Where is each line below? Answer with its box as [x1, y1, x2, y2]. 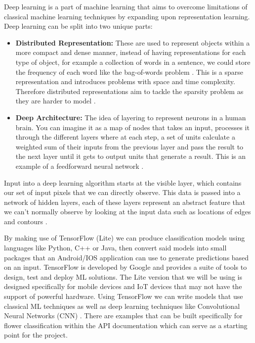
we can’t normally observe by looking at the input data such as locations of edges [4, 206, 251, 217]
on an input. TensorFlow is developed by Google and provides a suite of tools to [4, 262, 247, 272]
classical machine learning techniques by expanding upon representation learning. [4, 11, 250, 21]
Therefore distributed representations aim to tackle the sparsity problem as [15, 86, 244, 96]
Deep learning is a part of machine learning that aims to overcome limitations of [4, 1, 248, 11]
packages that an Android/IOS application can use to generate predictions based [4, 252, 249, 262]
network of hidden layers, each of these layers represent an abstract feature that [4, 196, 246, 207]
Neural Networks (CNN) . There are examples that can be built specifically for [4, 310, 243, 321]
